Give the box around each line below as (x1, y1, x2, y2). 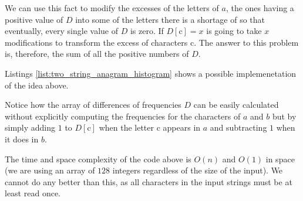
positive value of (5, 13, 63, 25)
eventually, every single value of (5, 25, 119, 37)
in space (265, 152, 295, 165)
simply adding (5, 121, 56, 134)
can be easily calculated (193, 98, 279, 111)
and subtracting (210, 121, 267, 134)
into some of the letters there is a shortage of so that (75, 13, 265, 25)
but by (272, 110, 297, 122)
